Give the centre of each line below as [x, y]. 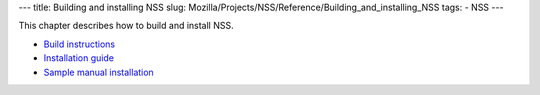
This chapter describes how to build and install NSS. [126, 26]
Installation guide [79, 58]
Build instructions [79, 44]
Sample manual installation [98, 72]
